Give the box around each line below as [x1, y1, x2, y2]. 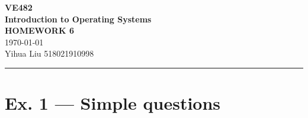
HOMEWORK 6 [5, 24, 74, 37]
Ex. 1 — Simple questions [5, 91, 221, 115]
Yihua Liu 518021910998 [5, 47, 94, 60]
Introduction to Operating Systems [5, 12, 152, 25]
